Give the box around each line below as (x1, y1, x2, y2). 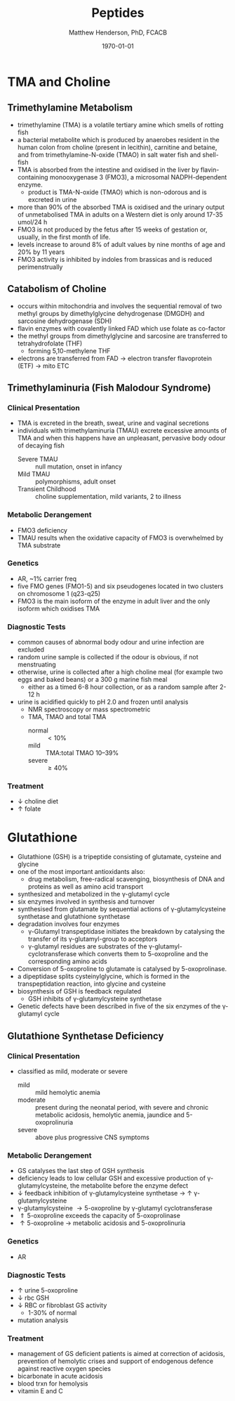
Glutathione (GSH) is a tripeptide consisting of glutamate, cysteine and (17, 853, 222, 861)
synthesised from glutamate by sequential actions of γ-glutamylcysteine (17, 905, 227, 913)
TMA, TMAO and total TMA (27, 713, 107, 721)
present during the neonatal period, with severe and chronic (34, 1103, 209, 1112)
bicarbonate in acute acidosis (17, 1372, 103, 1381)
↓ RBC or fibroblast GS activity (17, 1300, 107, 1310)
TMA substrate (17, 540, 61, 550)
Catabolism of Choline (7, 283, 107, 295)
